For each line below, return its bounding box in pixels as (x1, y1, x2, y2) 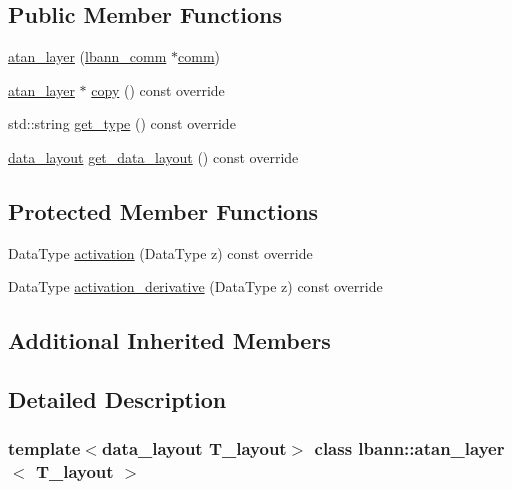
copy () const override (91, 79, 225, 100)
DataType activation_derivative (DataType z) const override (8, 276, 383, 297)
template (8, 436, 81, 461)
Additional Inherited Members (8, 325, 331, 356)
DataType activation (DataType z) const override (8, 242, 313, 263)
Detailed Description (8, 384, 227, 415)
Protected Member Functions (8, 195, 319, 226)
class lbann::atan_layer (314, 436, 505, 461)
